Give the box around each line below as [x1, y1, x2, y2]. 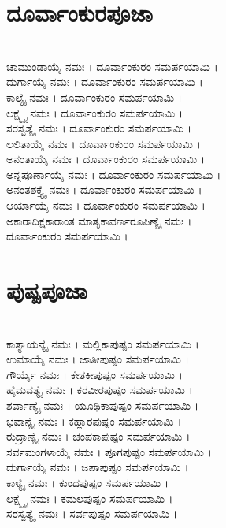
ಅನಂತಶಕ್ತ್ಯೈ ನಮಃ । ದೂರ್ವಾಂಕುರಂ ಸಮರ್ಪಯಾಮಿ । [6, 181, 202, 198]
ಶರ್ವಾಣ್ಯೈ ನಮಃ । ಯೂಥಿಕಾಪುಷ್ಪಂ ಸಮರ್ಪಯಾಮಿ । [6, 396, 199, 413]
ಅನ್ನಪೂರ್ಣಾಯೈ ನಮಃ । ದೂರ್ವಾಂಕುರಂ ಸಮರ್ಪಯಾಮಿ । [6, 165, 221, 182]
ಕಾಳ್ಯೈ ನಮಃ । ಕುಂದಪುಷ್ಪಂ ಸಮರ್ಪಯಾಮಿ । [6, 474, 169, 490]
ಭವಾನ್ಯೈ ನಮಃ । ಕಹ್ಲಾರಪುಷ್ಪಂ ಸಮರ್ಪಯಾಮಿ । [6, 412, 182, 429]
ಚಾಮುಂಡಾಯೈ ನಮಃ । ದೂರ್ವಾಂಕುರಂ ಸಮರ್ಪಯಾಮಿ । [6, 58, 218, 74]
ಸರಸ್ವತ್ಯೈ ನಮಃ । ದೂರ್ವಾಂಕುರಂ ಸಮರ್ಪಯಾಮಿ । [6, 120, 192, 136]
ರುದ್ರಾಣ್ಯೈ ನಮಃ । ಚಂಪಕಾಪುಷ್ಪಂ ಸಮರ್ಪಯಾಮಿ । [6, 428, 191, 444]
